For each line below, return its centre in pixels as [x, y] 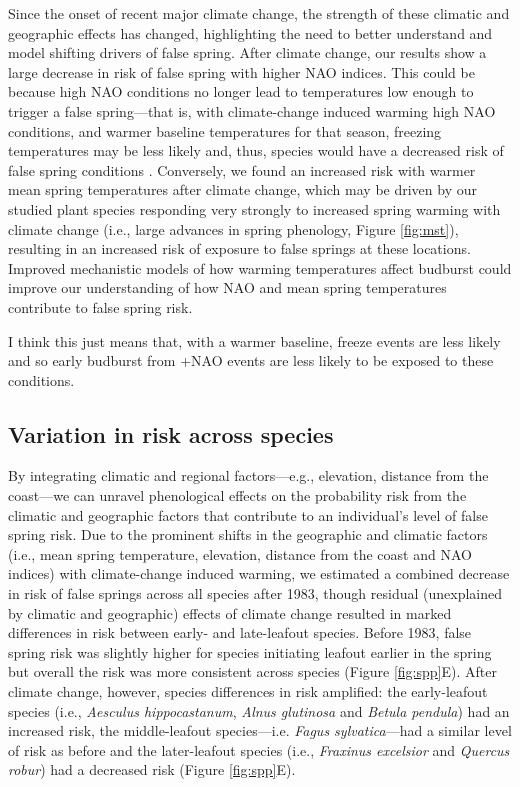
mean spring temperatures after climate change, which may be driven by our [242, 189]
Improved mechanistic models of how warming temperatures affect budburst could [260, 267]
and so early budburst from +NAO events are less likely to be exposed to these [251, 360]
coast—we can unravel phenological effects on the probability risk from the [237, 495]
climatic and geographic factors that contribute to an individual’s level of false [248, 514]
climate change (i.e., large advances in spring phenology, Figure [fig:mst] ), [233, 228]
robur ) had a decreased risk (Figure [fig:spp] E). [152, 769]
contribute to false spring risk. [100, 306]
